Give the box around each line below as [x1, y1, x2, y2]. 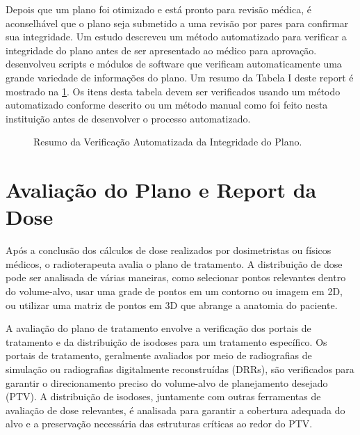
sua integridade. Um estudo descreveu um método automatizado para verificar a [6, 29, 347, 44]
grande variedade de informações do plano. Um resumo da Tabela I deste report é [6, 70, 354, 84]
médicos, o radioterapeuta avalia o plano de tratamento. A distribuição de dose [6, 256, 343, 271]
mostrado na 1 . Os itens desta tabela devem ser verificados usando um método [6, 84, 341, 98]
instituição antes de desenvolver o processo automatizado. [6, 111, 251, 125]
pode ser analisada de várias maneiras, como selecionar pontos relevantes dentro [6, 270, 346, 285]
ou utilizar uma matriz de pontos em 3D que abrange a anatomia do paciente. [6, 297, 338, 312]
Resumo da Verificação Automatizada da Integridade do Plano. [33, 134, 302, 149]
